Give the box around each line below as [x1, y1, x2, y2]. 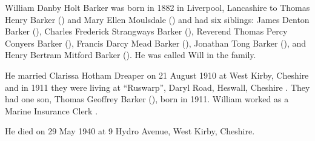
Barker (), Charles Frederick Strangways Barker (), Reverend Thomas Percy [5, 25, 288, 38]
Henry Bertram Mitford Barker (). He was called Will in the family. [5, 48, 256, 61]
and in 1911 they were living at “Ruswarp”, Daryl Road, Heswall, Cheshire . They [5, 80, 310, 93]
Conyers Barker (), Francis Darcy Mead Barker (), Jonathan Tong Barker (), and [5, 36, 307, 49]
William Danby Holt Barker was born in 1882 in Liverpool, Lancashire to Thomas [5, 1, 310, 13]
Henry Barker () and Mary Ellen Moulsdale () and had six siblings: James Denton [5, 13, 310, 25]
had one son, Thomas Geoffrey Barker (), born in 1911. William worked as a [5, 93, 289, 105]
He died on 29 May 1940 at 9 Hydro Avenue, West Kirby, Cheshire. [5, 125, 255, 137]
